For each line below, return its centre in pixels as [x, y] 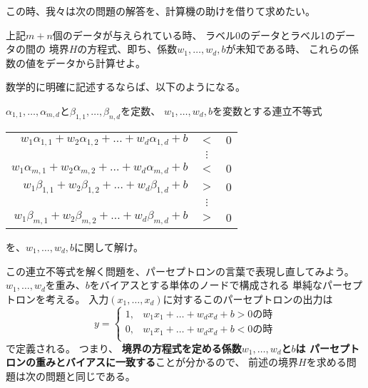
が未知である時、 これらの [287, 49]
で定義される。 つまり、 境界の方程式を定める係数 [124, 348]
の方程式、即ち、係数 [127, 49]
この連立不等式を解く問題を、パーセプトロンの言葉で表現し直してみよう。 [180, 271]
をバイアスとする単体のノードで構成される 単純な [206, 285]
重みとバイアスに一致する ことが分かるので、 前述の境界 [167, 362]
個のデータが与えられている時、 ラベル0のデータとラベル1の [194, 35]
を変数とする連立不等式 [267, 110]
